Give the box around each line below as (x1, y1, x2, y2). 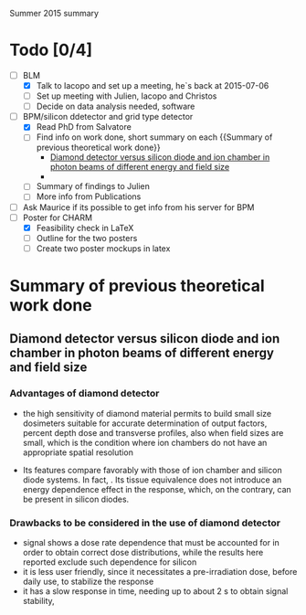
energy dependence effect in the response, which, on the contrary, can (22, 483, 292, 494)
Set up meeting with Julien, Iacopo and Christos (36, 90, 217, 101)
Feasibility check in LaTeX (36, 222, 134, 233)
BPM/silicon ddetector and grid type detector (22, 111, 194, 122)
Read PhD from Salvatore (36, 122, 132, 133)
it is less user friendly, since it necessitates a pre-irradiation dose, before (22, 566, 298, 577)
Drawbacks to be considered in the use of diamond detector (9, 516, 281, 529)
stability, (22, 595, 55, 606)
